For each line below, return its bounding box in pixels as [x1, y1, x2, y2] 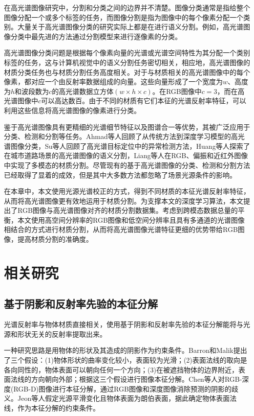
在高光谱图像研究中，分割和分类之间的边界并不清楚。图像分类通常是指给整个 [4, 2, 250, 12]
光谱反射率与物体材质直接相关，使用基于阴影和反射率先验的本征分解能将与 [4, 319, 243, 329]
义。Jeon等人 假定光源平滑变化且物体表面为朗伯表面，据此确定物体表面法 [4, 393, 237, 403]
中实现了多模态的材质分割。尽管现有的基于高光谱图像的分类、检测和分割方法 [4, 160, 250, 170]
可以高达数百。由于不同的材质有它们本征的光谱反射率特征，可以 [41, 95, 247, 106]
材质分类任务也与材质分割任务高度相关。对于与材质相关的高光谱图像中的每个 [4, 67, 250, 77]
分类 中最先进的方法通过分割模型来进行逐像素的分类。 [10, 31, 182, 41]
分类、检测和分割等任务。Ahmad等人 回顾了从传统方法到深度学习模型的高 [4, 131, 238, 141]
